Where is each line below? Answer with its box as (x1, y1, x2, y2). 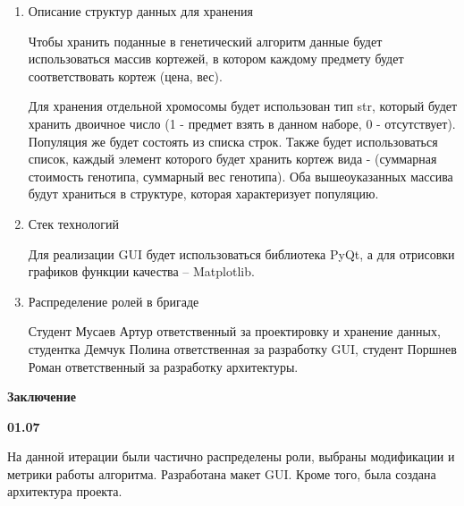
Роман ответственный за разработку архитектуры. (28, 357, 299, 375)
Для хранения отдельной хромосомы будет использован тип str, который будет (28, 97, 458, 115)
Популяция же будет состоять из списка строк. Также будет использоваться (28, 131, 438, 150)
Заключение (7, 387, 76, 406)
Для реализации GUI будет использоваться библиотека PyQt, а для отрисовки (28, 244, 455, 263)
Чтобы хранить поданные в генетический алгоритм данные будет (28, 31, 383, 50)
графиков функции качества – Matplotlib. (28, 262, 255, 281)
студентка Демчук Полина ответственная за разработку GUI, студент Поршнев (28, 339, 457, 358)
